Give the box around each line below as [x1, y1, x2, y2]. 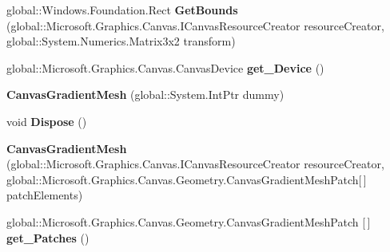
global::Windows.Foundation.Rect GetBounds [6, 2, 238, 18]
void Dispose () [6, 112, 87, 129]
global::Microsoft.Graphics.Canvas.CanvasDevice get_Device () [6, 59, 324, 76]
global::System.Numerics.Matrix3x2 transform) [6, 33, 236, 49]
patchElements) [6, 187, 83, 203]
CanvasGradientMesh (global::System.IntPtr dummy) [6, 86, 285, 103]
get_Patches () [6, 229, 90, 246]
